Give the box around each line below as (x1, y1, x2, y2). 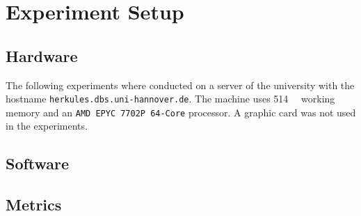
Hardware (6, 45, 78, 66)
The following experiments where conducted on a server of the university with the (6, 77, 355, 92)
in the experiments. (6, 118, 88, 133)
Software (6, 153, 70, 174)
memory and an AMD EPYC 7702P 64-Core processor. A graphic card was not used (6, 105, 356, 119)
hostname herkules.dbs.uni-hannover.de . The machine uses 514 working (6, 91, 335, 106)
